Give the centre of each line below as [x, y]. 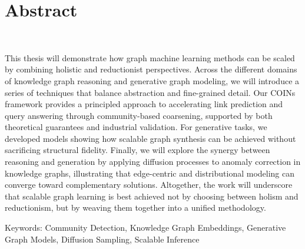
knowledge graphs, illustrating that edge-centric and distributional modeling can [150, 173]
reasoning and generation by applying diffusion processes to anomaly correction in [153, 162]
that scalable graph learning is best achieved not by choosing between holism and [152, 196]
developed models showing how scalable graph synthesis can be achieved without [150, 138]
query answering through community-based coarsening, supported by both [139, 115]
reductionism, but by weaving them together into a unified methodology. [135, 207]
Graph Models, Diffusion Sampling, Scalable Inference [102, 239]
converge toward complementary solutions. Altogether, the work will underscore [149, 185]
